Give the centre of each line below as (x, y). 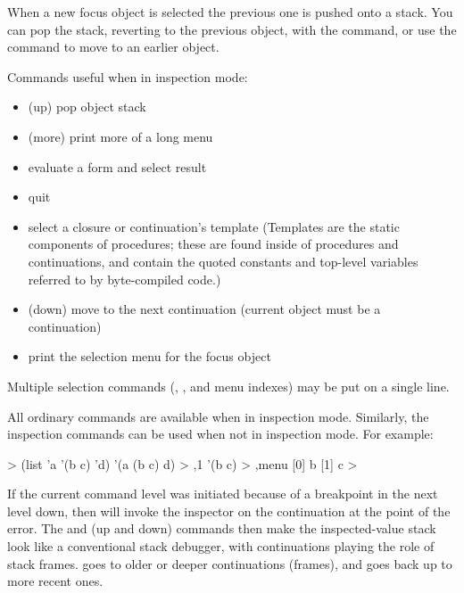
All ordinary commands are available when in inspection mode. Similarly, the (218, 416)
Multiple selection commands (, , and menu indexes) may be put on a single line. (228, 386)
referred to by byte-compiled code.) (124, 279)
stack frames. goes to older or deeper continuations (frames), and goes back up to (230, 563)
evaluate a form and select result (117, 166)
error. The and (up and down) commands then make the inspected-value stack (222, 528)
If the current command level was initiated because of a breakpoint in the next (223, 494)
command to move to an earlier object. (113, 47)
